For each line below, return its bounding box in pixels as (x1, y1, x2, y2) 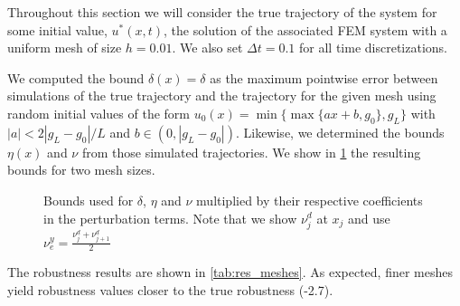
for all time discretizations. (299, 38, 447, 57)
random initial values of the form (7, 103, 191, 122)
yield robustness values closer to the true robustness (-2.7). (7, 281, 333, 299)
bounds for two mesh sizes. (7, 160, 155, 179)
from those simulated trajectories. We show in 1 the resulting (81, 142, 421, 161)
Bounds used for (43, 190, 134, 209)
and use (348, 208, 390, 227)
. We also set (172, 38, 243, 57)
